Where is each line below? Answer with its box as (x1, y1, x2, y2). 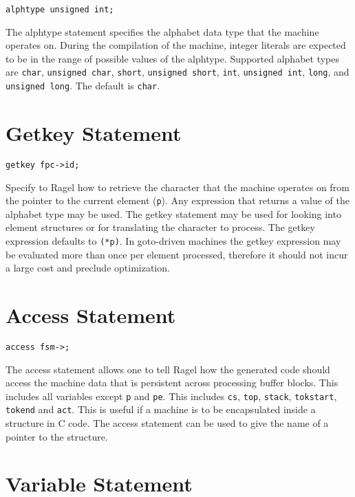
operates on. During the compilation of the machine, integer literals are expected (6, 38, 346, 52)
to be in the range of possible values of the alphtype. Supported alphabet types (6, 51, 339, 65)
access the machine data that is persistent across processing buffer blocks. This (6, 375, 338, 390)
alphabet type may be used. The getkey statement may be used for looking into (6, 206, 341, 221)
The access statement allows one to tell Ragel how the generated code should (6, 362, 330, 376)
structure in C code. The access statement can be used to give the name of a (6, 416, 329, 430)
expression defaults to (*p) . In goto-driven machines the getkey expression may (6, 233, 341, 247)
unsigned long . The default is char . (6, 78, 160, 93)
